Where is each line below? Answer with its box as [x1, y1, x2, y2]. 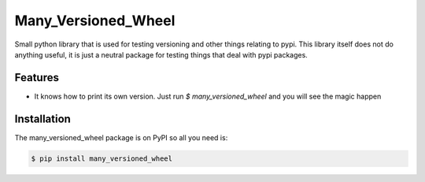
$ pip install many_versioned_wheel [31, 154, 173, 163]
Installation [14, 112, 71, 125]
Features [14, 71, 59, 84]
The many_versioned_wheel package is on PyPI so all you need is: [14, 132, 228, 142]
